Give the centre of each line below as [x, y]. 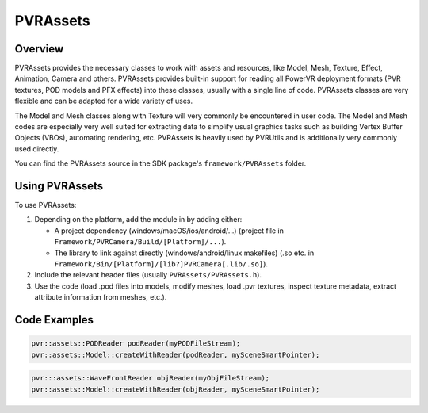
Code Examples [54, 320]
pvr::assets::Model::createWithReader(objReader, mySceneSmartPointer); [176, 389]
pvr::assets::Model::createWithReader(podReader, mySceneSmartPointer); [176, 354]
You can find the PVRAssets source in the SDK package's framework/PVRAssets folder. [160, 163]
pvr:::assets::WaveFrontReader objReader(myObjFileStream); [151, 378]
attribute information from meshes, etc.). [101, 297]
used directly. [37, 149]
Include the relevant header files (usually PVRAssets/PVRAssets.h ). [148, 275]
